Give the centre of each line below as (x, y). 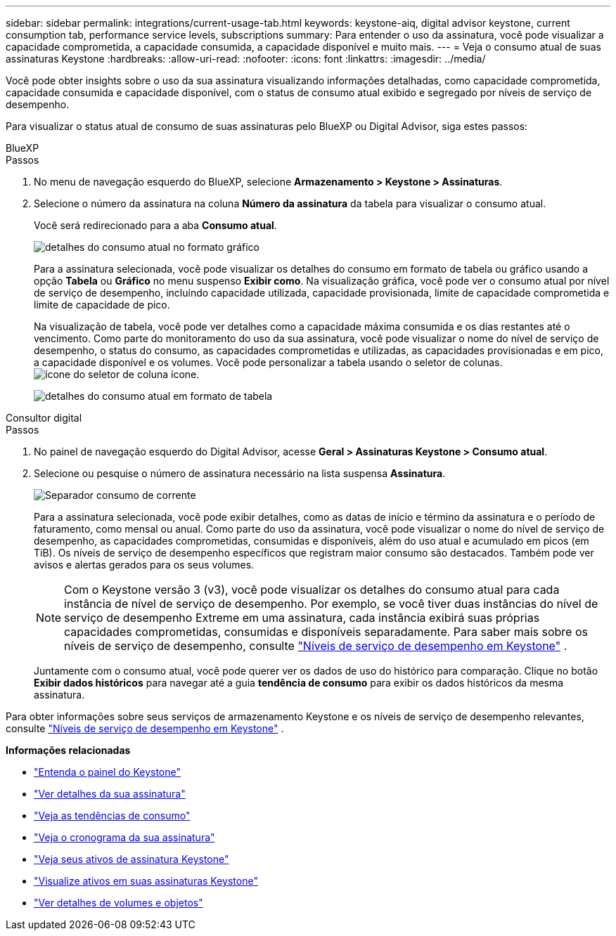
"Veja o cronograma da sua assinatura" (124, 837)
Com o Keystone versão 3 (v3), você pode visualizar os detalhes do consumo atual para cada (312, 590)
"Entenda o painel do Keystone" (108, 772)
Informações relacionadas (68, 750)
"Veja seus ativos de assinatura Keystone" (131, 859)
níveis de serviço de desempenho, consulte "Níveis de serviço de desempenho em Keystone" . (316, 646)
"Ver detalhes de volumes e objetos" (118, 903)
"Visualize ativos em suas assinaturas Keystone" (146, 881)
